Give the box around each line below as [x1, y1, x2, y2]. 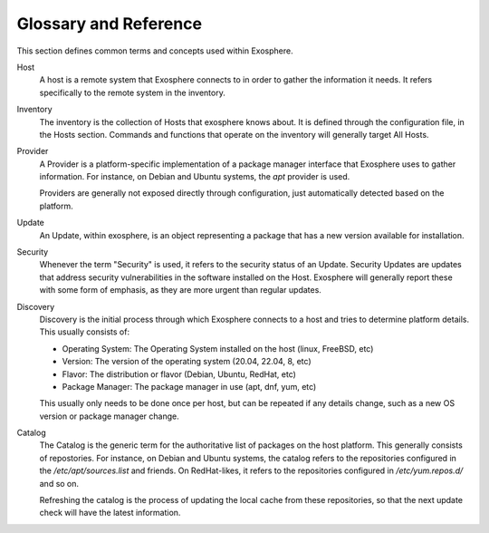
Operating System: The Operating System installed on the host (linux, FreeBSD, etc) [62, 343, 374, 354]
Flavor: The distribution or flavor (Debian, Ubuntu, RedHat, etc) [62, 368, 296, 380]
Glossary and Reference [16, 14, 203, 34]
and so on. [39, 478, 80, 489]
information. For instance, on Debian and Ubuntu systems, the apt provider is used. [39, 171, 350, 182]
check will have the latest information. [39, 508, 181, 518]
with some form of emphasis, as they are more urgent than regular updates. [39, 285, 321, 296]
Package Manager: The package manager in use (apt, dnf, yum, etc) [62, 381, 317, 392]
